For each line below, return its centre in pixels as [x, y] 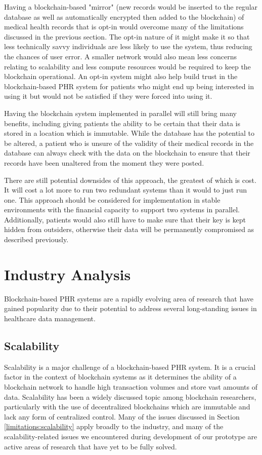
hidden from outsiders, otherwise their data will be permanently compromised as [129, 229]
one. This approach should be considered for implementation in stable [112, 199]
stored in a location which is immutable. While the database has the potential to [129, 133]
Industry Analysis [68, 274]
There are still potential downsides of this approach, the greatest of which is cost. [130, 180]
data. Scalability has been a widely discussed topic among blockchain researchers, [130, 396]
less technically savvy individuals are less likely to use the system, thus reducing [128, 46]
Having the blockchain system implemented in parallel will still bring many [120, 113]
